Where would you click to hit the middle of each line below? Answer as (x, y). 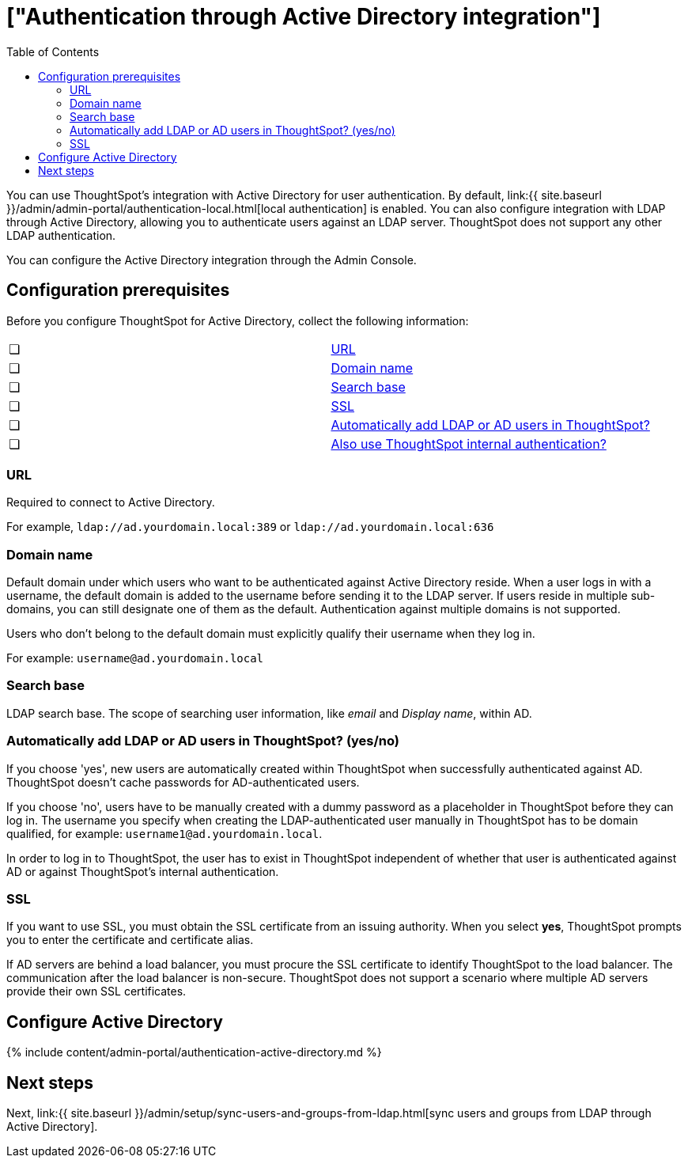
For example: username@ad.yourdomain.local (135, 658)
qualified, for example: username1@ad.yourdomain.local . (164, 833)
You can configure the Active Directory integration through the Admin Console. (212, 260)
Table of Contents (53, 51)
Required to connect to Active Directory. (111, 502)
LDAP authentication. (61, 235)
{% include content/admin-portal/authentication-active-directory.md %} (194, 1052)
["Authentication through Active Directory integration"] (304, 17)
